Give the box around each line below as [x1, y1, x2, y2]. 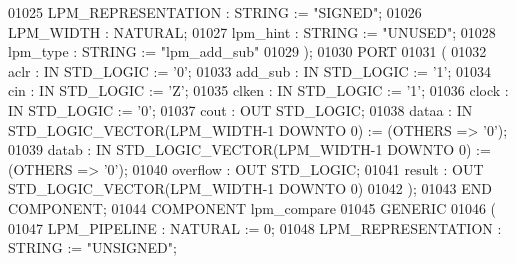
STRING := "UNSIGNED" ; [8, 237, 177, 258]
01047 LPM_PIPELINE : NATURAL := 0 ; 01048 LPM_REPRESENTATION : [8, 217, 502, 238]
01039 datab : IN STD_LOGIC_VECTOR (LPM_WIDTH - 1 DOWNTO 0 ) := [8, 139, 491, 160]
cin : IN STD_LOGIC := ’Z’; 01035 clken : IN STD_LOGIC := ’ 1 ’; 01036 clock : [8, 80, 509, 101]
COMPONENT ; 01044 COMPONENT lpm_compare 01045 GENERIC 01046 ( [8, 197, 497, 218]
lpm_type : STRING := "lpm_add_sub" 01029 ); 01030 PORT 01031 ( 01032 [8, 41, 487, 62]
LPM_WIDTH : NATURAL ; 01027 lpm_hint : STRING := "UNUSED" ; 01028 [8, 21, 496, 42]
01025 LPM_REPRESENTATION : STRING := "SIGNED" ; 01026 [8, 2, 422, 22]
